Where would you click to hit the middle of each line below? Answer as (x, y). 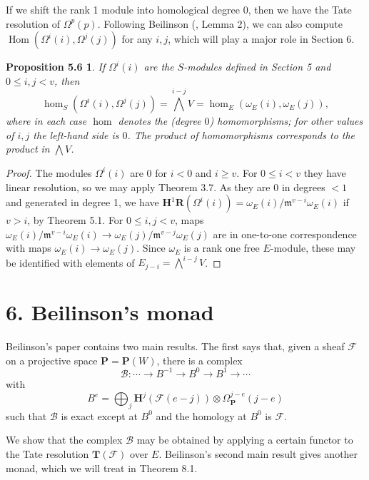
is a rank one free (222, 248)
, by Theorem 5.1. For (75, 220)
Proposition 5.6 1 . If (56, 67)
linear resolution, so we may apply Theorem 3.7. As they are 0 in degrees (166, 187)
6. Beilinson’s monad (110, 312)
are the (159, 67)
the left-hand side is (76, 134)
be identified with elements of (70, 262)
